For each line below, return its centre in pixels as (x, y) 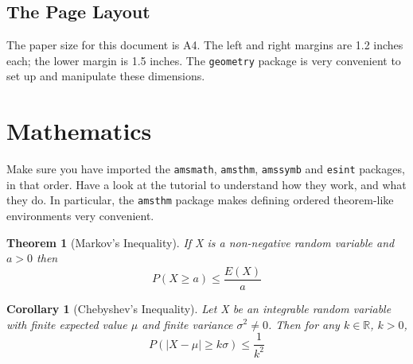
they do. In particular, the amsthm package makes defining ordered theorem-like (200, 200)
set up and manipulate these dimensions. (106, 76)
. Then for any (304, 324)
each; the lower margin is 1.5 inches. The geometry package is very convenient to (204, 60)
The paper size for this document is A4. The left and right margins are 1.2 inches (205, 45)
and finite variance (187, 324)
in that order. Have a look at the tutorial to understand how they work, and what (206, 184)
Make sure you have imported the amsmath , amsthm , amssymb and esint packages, (206, 169)
